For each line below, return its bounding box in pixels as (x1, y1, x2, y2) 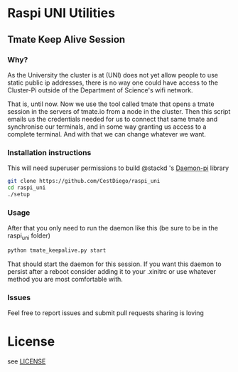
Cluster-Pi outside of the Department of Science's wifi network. (7, 85, 193, 94)
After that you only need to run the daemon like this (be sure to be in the (7, 224, 219, 233)
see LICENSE (7, 357, 46, 366)
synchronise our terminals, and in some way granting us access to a (7, 122, 207, 131)
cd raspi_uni (7, 184, 46, 191)
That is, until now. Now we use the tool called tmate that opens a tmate (7, 100, 215, 108)
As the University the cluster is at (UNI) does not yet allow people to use (7, 70, 219, 79)
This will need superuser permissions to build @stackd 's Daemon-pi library (7, 164, 229, 172)
